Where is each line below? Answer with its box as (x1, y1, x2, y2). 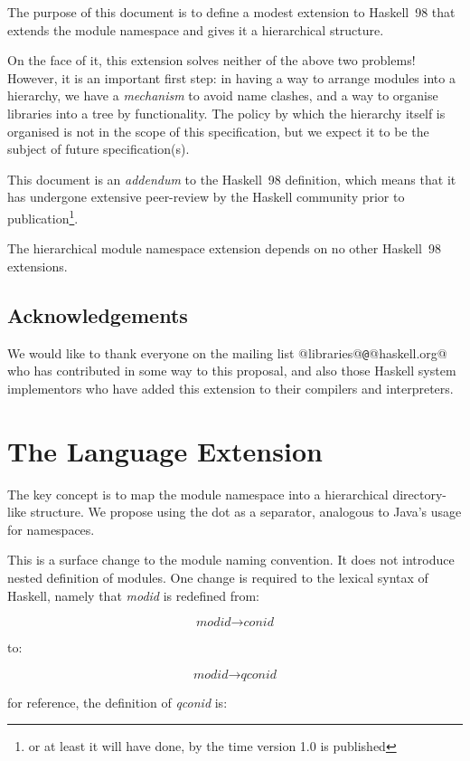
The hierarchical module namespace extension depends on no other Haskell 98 (7, 239, 441, 258)
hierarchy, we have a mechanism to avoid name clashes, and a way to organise (7, 86, 438, 105)
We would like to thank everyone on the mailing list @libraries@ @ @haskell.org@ (7, 343, 447, 362)
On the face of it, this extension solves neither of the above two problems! (7, 51, 416, 70)
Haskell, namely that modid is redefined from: (7, 585, 260, 604)
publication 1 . (7, 205, 79, 227)
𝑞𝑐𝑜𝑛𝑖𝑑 (240, 668, 277, 681)
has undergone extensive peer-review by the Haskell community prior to (7, 187, 405, 206)
